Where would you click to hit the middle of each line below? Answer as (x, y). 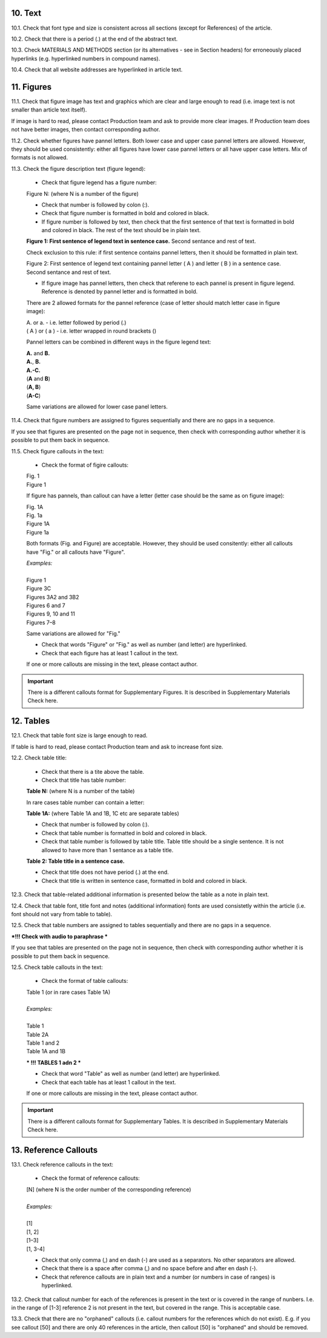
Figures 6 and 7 (46, 605)
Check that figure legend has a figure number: (99, 182)
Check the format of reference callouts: (91, 1178)
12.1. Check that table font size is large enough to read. (79, 736)
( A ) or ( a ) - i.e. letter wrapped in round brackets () (91, 331)
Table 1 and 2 (43, 1043)
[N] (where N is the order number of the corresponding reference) (109, 1189)
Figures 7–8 (41, 622)
